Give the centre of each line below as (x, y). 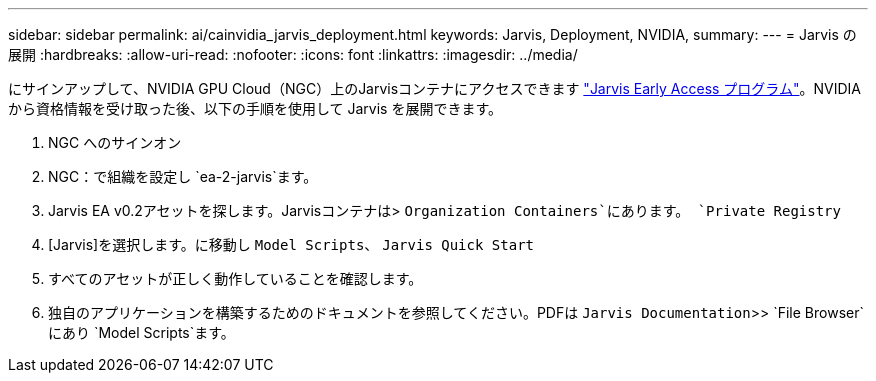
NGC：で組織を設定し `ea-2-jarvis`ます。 (183, 176)
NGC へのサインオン (115, 142)
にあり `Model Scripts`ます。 (141, 332)
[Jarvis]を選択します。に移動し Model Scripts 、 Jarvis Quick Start (291, 244)
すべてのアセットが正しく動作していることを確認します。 (235, 278)
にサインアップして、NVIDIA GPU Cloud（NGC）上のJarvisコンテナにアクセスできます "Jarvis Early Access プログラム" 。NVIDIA (434, 88)
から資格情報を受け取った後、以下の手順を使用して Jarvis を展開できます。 (255, 108)
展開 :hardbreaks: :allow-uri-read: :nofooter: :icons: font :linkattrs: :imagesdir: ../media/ (293, 54)
